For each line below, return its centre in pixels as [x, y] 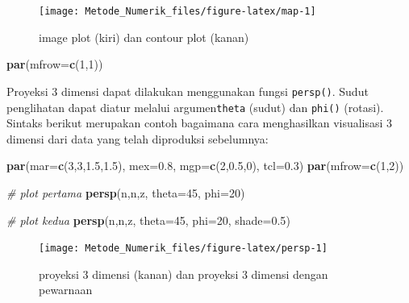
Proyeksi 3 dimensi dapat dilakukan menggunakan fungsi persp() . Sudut [188, 91]
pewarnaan [66, 290]
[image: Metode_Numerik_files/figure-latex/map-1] [177, 11]
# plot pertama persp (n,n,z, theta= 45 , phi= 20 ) [126, 192]
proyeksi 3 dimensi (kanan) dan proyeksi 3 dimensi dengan [184, 274]
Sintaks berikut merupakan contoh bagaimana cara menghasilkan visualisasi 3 [200, 123]
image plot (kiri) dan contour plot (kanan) [144, 37]
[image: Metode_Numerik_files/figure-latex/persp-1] [183, 249]
